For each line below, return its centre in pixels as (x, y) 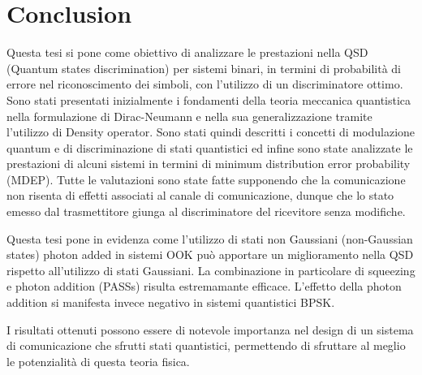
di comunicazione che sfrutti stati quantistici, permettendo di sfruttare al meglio (206, 345)
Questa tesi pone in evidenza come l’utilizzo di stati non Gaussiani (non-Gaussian (210, 238)
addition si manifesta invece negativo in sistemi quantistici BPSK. (171, 302)
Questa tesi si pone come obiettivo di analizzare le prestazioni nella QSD (187, 52)
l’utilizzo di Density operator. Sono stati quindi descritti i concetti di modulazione (211, 132)
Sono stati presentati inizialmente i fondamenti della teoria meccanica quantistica (209, 99)
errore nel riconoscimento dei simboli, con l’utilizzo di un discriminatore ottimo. (205, 84)
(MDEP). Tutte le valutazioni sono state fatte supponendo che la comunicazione (206, 179)
